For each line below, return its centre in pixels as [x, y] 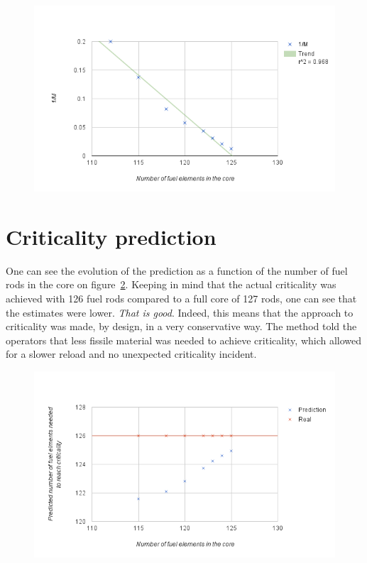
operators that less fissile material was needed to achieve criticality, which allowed [184, 340]
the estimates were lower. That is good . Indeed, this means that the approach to [180, 312]
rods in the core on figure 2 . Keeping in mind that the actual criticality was [171, 284]
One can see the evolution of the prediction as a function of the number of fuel [177, 270]
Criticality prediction [111, 236]
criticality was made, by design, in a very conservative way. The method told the [181, 326]
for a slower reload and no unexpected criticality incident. [131, 354]
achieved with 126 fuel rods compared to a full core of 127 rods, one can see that [181, 299]
